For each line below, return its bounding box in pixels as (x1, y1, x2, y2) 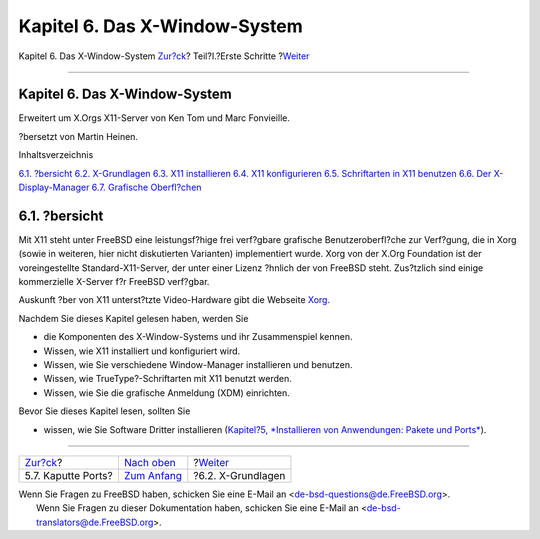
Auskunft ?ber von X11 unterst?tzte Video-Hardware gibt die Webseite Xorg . (18, 294, 330, 306)
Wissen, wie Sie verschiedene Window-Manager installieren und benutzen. (43, 359, 354, 371)
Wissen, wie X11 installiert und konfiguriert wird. (43, 345, 241, 357)
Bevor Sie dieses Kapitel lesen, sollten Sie (18, 405, 191, 417)
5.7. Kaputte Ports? (24, 469, 114, 482)
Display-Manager (18, 181, 90, 194)
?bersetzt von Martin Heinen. (18, 130, 139, 142)
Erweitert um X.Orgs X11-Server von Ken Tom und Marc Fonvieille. (18, 112, 290, 124)
